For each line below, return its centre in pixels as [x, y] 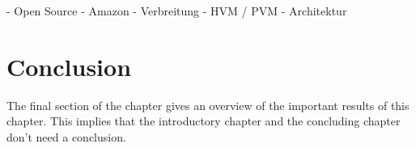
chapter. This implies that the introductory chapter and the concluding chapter [204, 121]
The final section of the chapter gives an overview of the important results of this [208, 105]
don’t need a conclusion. [66, 136]
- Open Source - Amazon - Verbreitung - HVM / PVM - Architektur [177, 11]
